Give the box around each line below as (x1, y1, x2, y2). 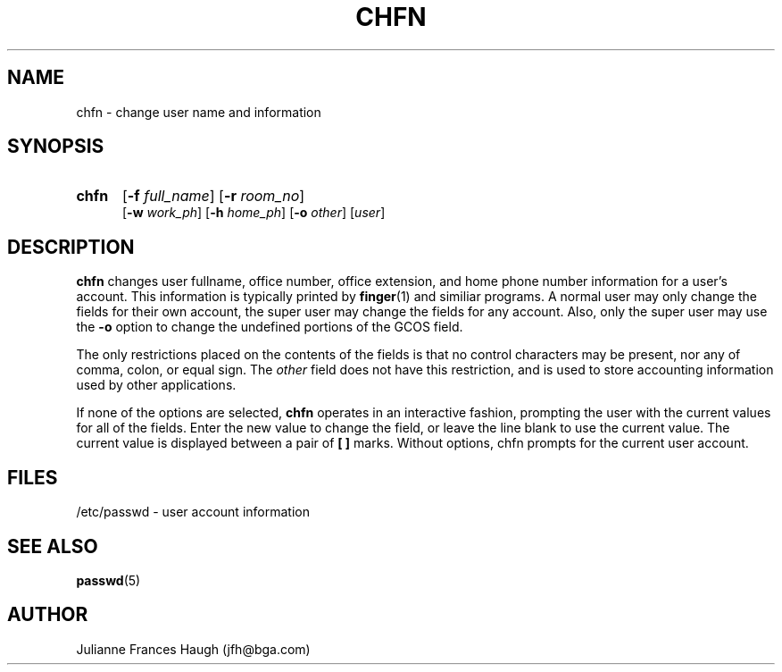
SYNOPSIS (7, 135, 104, 158)
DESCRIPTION (7, 235, 135, 258)
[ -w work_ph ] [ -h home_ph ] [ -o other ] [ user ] (122, 205, 386, 221)
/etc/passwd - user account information (76, 504, 310, 520)
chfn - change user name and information (76, 104, 321, 120)
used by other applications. (76, 377, 237, 393)
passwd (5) (76, 572, 141, 588)
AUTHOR (7, 603, 88, 626)
